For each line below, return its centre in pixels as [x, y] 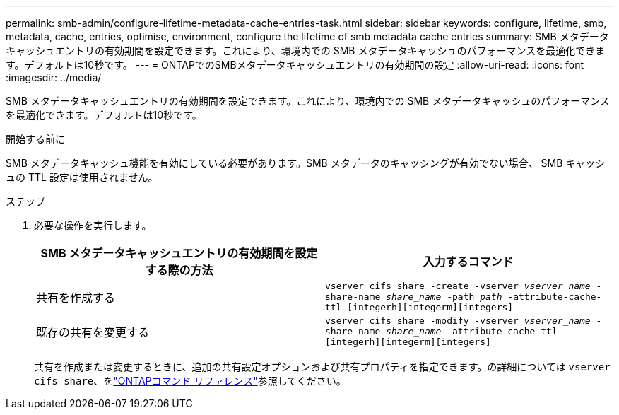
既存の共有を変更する [93, 332]
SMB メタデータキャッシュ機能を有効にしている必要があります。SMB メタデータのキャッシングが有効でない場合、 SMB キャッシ [306, 163]
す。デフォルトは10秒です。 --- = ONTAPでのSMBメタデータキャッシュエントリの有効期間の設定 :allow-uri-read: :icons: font [295, 65]
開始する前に [35, 139]
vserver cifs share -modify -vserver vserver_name [458, 321]
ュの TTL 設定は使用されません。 [82, 177]
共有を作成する [76, 297]
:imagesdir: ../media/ [54, 77]
